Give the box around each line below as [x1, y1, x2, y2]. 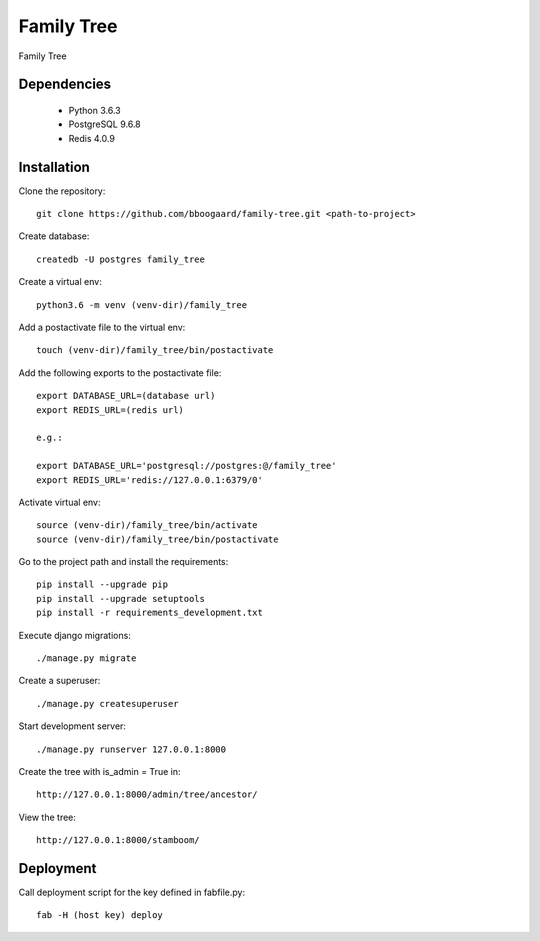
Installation [18, 158, 90, 175]
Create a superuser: [18, 675, 101, 687]
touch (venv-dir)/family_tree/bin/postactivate [36, 345, 274, 356]
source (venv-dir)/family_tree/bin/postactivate [36, 533, 279, 545]
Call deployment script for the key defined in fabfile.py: [18, 886, 245, 899]
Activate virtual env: [18, 496, 101, 508]
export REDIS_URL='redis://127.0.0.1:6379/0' [36, 474, 264, 485]
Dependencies [18, 76, 112, 93]
